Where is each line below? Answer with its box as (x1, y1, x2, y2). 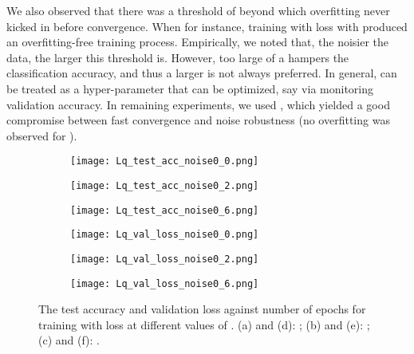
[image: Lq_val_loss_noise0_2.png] (70, 253, 259, 265)
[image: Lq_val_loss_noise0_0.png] (70, 229, 259, 241)
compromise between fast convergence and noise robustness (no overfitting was (6, 112, 390, 128)
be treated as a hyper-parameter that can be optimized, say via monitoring (6, 80, 374, 96)
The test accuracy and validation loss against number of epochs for (38, 301, 366, 317)
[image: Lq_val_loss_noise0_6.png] (70, 277, 259, 289)
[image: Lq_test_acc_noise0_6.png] (70, 204, 259, 216)
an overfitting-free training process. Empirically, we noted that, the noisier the (6, 33, 389, 50)
